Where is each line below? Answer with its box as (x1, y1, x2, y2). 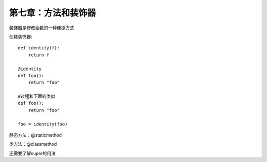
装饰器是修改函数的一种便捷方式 (9, 25, 74, 31)
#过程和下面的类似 (18, 94, 55, 99)
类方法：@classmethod (9, 141, 57, 147)
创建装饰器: (9, 34, 33, 40)
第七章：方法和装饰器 (9, 7, 96, 18)
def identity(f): (18, 45, 60, 51)
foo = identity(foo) (18, 121, 68, 127)
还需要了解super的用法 (9, 150, 56, 156)
